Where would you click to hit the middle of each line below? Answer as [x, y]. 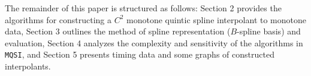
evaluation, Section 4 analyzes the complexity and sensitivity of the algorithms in [154, 42]
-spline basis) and [269, 31]
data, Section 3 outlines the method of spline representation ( [118, 31]
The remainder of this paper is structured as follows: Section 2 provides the [143, 8]
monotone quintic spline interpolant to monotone [217, 19]
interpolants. [28, 66]
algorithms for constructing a [58, 19]
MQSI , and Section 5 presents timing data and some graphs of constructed [140, 54]
